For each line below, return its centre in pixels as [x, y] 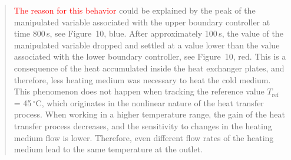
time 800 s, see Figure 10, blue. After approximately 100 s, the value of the [148, 33]
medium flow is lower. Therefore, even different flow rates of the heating [144, 137]
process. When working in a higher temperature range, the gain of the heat [149, 114]
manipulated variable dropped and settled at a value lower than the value [147, 45]
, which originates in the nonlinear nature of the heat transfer [153, 102]
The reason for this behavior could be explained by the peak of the [135, 10]
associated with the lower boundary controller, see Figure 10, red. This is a [150, 56]
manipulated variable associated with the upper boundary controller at [142, 22]
